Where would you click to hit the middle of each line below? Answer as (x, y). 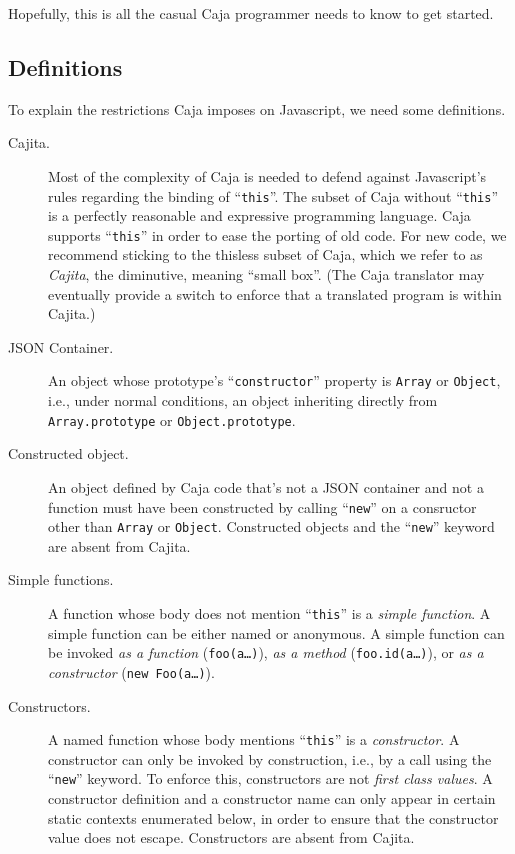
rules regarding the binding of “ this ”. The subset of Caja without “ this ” (273, 195)
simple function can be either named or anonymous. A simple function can (276, 632)
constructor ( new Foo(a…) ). (131, 671)
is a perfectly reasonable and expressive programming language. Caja (259, 215)
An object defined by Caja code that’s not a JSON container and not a (266, 486)
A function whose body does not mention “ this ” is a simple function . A (269, 613)
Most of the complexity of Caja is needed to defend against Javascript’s (267, 175)
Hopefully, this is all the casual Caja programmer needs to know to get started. (251, 13)
